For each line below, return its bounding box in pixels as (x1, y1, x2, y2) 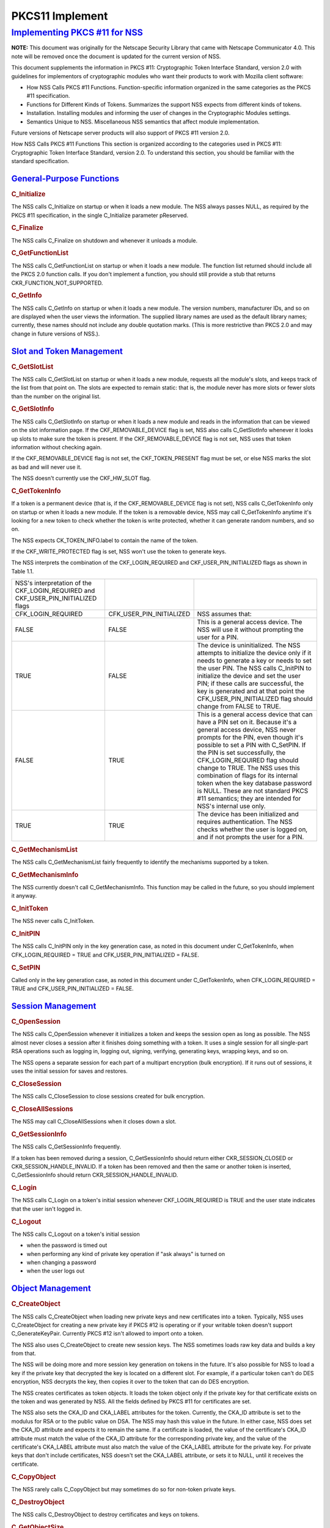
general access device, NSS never (197, 725, 296, 734)
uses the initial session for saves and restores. (11, 1067, 128, 1074)
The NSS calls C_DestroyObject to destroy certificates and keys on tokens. (11, 1510, 200, 1518)
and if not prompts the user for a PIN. (197, 833, 304, 842)
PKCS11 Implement (11, 9, 108, 23)
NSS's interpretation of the (15, 579, 92, 587)
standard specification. (11, 158, 70, 165)
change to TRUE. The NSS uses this (197, 764, 301, 773)
